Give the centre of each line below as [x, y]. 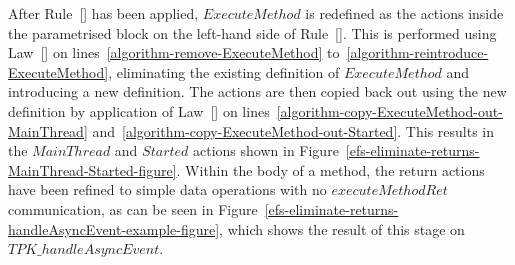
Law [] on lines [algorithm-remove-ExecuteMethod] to [174, 52]
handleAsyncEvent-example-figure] [114, 228]
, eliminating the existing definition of [224, 71]
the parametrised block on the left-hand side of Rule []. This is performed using [252, 32]
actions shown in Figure [266, 150]
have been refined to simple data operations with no [167, 189]
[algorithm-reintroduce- [417, 52]
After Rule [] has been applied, [103, 13]
